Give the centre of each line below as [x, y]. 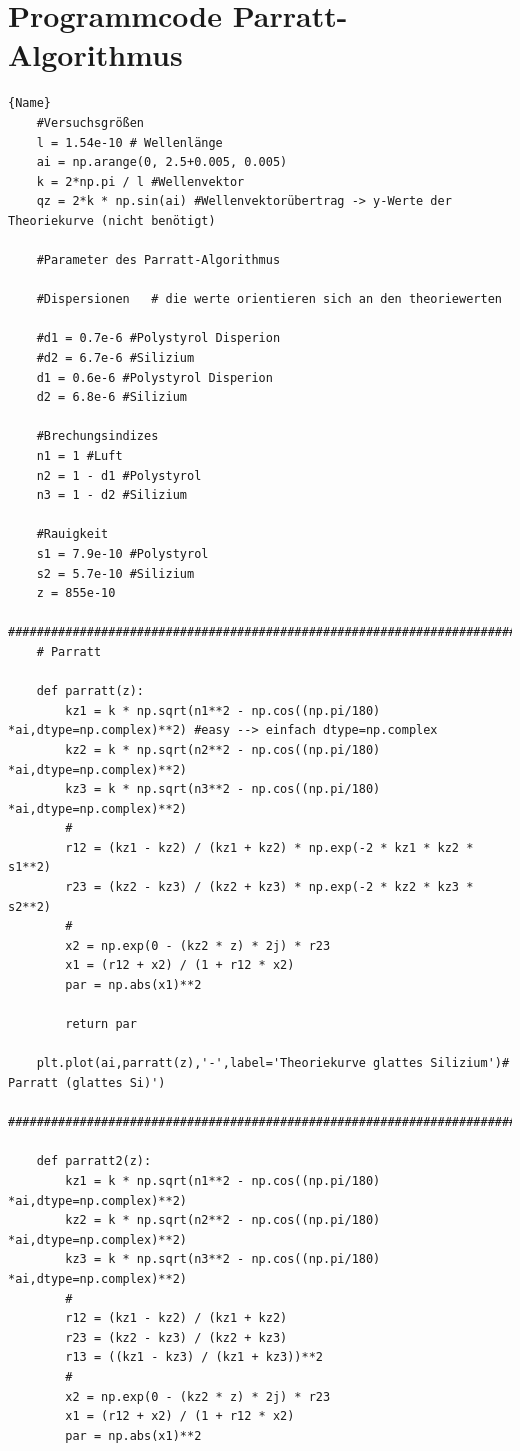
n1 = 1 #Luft [79, 456]
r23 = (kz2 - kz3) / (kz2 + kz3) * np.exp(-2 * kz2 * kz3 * [269, 887]
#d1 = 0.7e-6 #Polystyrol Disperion [158, 338]
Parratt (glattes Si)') [87, 1083]
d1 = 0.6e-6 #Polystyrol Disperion [154, 377]
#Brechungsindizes [97, 436]
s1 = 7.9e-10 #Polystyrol [122, 553]
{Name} [29, 103]
